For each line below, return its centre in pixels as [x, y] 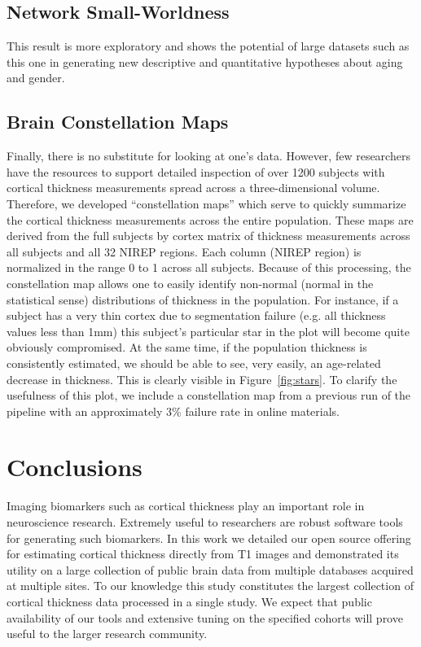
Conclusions [75, 467]
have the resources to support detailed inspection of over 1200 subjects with [196, 171]
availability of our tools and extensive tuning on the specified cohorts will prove [205, 617]
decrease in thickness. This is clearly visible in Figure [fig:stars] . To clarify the [202, 379]
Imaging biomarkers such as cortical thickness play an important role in [186, 506]
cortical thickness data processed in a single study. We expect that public [189, 601]
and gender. [36, 78]
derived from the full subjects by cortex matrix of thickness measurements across [208, 236]
